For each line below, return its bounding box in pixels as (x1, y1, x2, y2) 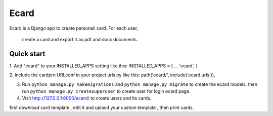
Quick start (9, 49, 45, 58)
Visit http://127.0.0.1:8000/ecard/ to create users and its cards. (22, 95, 152, 101)
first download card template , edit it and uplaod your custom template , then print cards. (9, 104, 194, 110)
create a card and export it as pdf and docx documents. (22, 36, 139, 42)
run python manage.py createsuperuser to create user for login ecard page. (22, 88, 191, 94)
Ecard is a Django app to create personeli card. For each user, (9, 25, 139, 31)
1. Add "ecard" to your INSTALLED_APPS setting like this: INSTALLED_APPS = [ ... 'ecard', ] (9, 63, 198, 69)
